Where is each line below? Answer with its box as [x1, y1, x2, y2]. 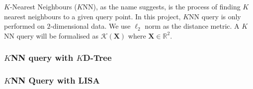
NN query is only [189, 11, 241, 21]
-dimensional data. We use [50, 21, 131, 31]
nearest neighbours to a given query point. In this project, [4, 11, 181, 21]
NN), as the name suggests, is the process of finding [83, 1, 241, 11]
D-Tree [83, 51, 112, 64]
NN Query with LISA [10, 74, 100, 87]
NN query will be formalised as [4, 30, 99, 41]
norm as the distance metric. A [145, 21, 240, 31]
